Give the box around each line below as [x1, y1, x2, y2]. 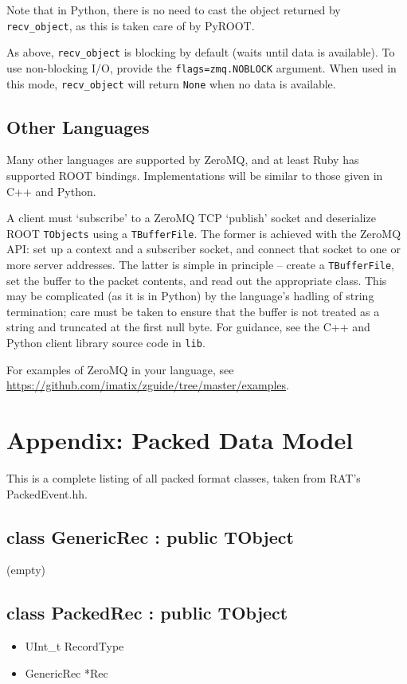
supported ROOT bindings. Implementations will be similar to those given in [6, 167, 383, 184]
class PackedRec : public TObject [6, 600, 288, 625]
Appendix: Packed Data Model [6, 424, 354, 456]
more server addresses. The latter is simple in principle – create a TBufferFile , [6, 256, 394, 273]
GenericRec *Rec [25, 664, 108, 681]
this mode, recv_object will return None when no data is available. [6, 75, 336, 92]
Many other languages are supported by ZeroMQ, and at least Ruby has [6, 151, 359, 168]
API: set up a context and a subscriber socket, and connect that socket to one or [6, 240, 401, 257]
